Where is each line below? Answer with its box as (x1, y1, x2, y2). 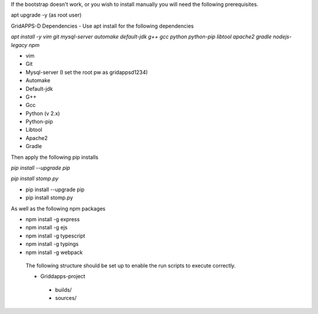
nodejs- (273, 33, 292, 41)
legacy (11, 41, 28, 48)
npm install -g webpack (25, 249, 83, 256)
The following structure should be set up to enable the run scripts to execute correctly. (25, 262, 236, 269)
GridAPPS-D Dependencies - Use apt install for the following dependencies (11, 22, 194, 29)
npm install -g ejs (25, 224, 68, 231)
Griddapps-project (40, 273, 85, 280)
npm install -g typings (25, 240, 79, 248)
